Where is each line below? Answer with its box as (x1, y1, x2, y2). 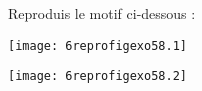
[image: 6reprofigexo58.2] (8, 69, 187, 84)
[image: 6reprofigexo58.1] (8, 38, 187, 53)
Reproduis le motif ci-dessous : (8, 3, 196, 23)
